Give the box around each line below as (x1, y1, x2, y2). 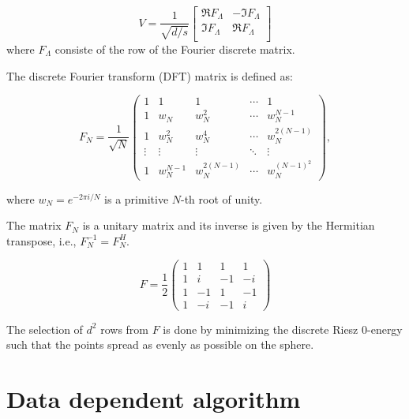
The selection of (6, 320, 83, 337)
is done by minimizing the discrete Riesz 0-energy (163, 320, 403, 337)
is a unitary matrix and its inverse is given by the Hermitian (82, 217, 375, 234)
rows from (100, 320, 149, 337)
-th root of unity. (181, 190, 263, 207)
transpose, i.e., (6, 232, 77, 249)
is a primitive (104, 190, 169, 207)
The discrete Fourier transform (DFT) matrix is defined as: (6, 67, 293, 84)
